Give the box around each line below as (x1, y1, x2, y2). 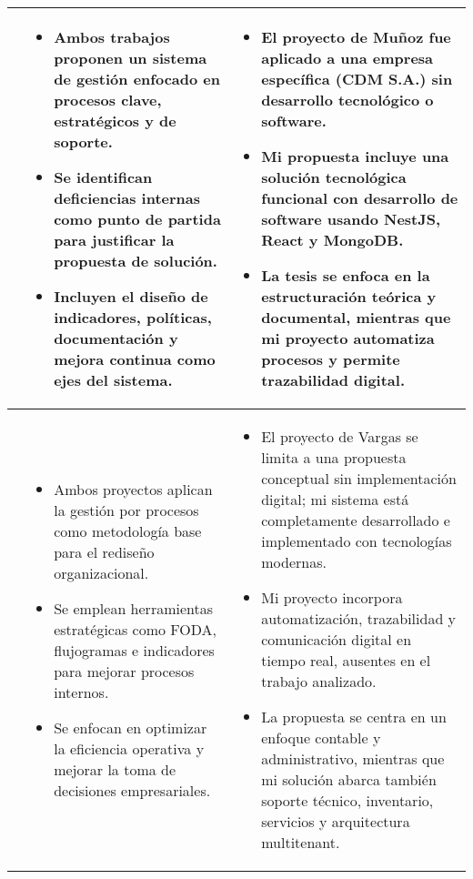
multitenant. (261, 832, 340, 853)
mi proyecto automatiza (261, 328, 435, 349)
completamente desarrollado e (261, 510, 450, 530)
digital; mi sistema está (261, 489, 409, 510)
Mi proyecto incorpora (261, 587, 403, 608)
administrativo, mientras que (261, 748, 445, 769)
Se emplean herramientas (54, 597, 214, 619)
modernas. (261, 551, 327, 572)
